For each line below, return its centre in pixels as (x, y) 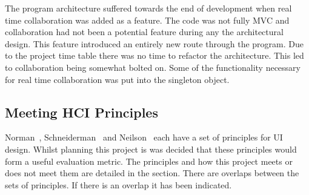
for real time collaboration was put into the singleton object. (117, 79)
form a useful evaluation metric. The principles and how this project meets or (149, 161)
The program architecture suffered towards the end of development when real (148, 8)
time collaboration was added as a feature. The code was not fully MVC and (147, 20)
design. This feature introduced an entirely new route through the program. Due (154, 43)
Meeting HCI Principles (81, 112)
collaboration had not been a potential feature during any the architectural (144, 32)
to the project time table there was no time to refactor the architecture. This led (154, 55)
